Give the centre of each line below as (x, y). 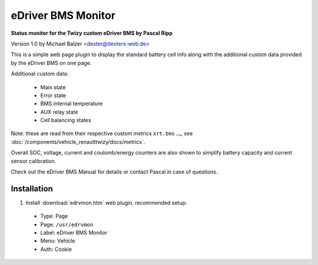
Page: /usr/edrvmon (67, 224)
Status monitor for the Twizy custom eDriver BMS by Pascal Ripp (92, 33)
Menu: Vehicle (58, 241)
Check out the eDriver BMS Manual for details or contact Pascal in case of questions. (114, 172)
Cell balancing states (66, 120)
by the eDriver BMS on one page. (51, 63)
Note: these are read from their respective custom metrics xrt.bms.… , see (102, 133)
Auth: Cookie (56, 249)
